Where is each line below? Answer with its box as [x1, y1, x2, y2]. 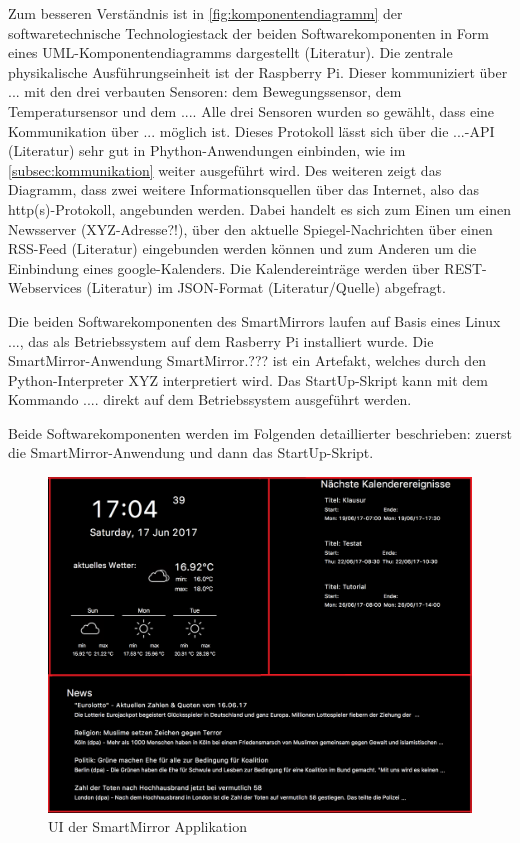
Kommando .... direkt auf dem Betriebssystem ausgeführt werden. [8, 389, 412, 410]
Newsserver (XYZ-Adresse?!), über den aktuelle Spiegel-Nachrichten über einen [8, 218, 493, 239]
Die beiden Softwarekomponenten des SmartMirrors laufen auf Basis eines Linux [8, 310, 501, 331]
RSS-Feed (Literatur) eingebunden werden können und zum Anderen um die [8, 238, 477, 259]
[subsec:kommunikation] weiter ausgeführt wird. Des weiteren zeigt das [8, 159, 442, 180]
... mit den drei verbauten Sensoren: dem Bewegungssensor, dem [8, 81, 402, 102]
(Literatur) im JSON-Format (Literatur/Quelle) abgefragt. [86, 277, 446, 298]
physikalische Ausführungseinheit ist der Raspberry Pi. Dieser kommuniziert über [8, 61, 508, 82]
